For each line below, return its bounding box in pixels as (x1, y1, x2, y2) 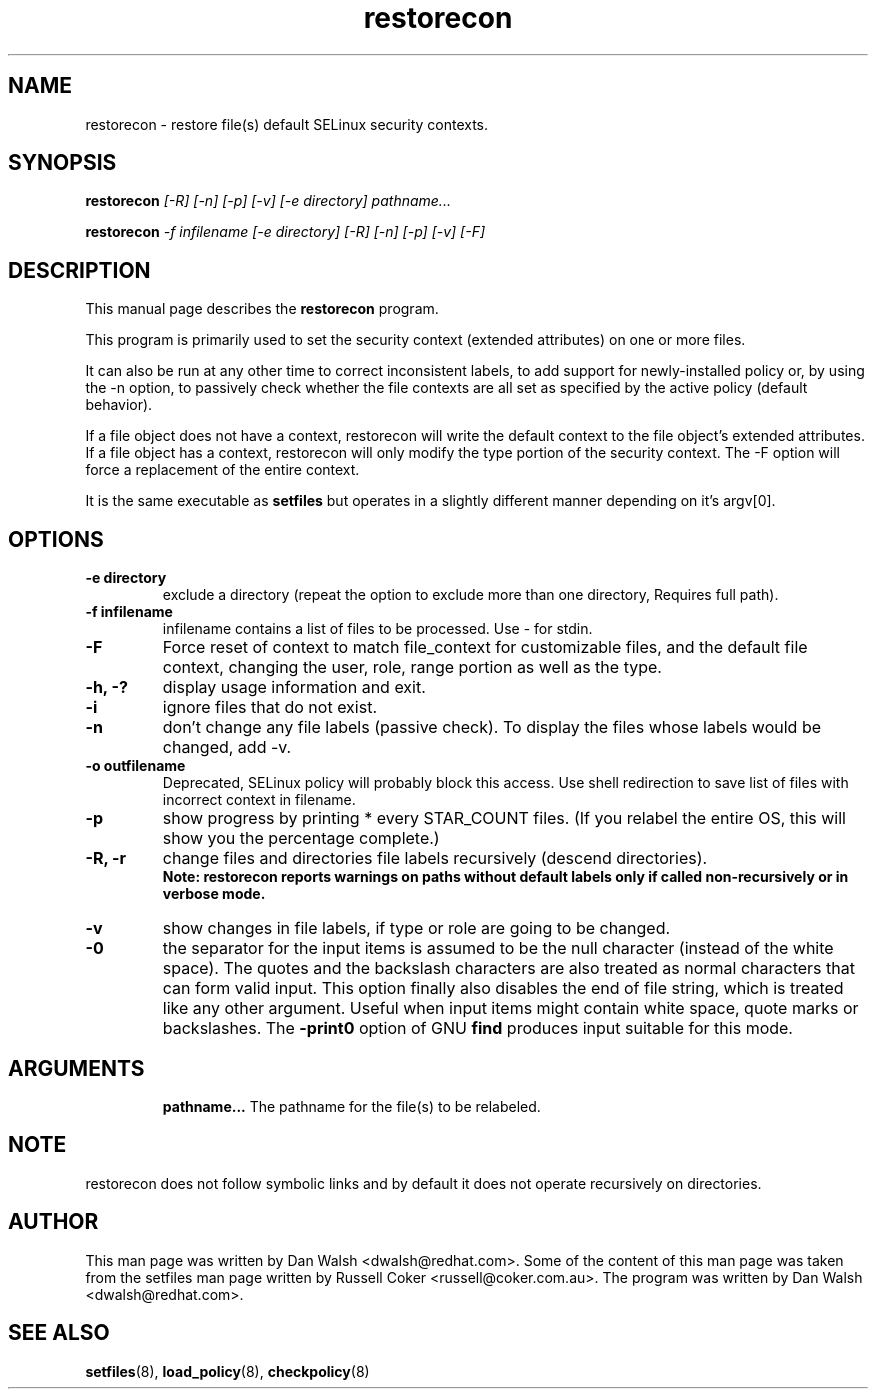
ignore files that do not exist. (162, 697, 377, 718)
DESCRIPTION (8, 257, 151, 283)
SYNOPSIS (8, 150, 117, 176)
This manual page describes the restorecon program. (85, 300, 439, 318)
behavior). (85, 396, 153, 414)
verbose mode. (162, 885, 266, 903)
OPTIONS (8, 526, 104, 552)
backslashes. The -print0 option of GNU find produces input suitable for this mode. (162, 1018, 793, 1039)
